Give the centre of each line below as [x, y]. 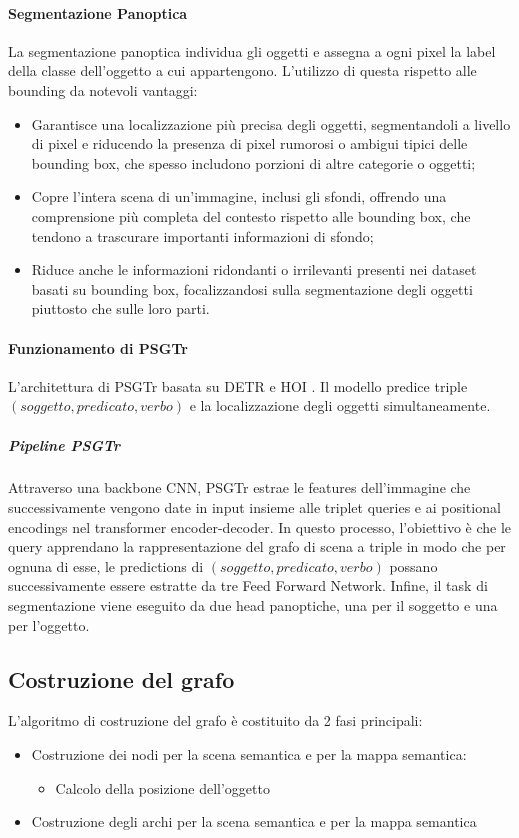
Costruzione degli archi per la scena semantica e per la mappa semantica [254, 821]
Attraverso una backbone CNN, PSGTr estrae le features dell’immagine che [239, 487]
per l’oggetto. [49, 624]
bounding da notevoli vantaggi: [103, 89]
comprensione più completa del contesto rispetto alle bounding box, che [251, 215]
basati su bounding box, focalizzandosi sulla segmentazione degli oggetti [252, 288]
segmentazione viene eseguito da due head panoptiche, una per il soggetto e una [253, 605]
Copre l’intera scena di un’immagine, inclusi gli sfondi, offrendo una [239, 196]
